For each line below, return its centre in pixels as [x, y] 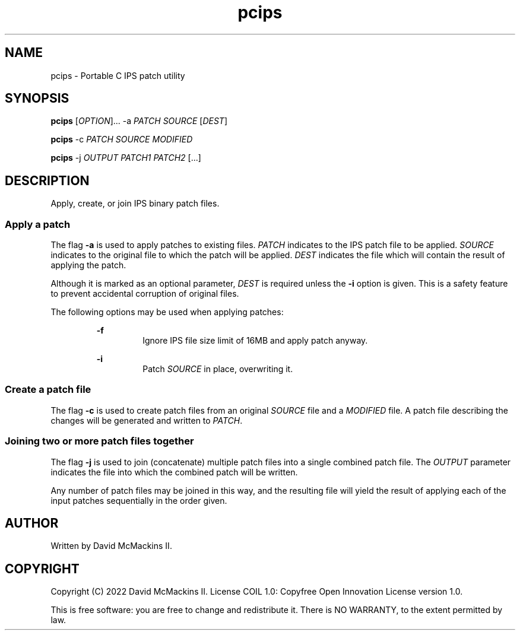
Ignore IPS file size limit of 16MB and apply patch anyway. [255, 341]
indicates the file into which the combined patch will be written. [174, 472]
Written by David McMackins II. [111, 546]
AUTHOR [32, 523]
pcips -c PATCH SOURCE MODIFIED [122, 139]
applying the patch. [88, 265]
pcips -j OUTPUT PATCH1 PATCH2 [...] [126, 158]
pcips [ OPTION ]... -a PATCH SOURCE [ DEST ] [139, 121]
